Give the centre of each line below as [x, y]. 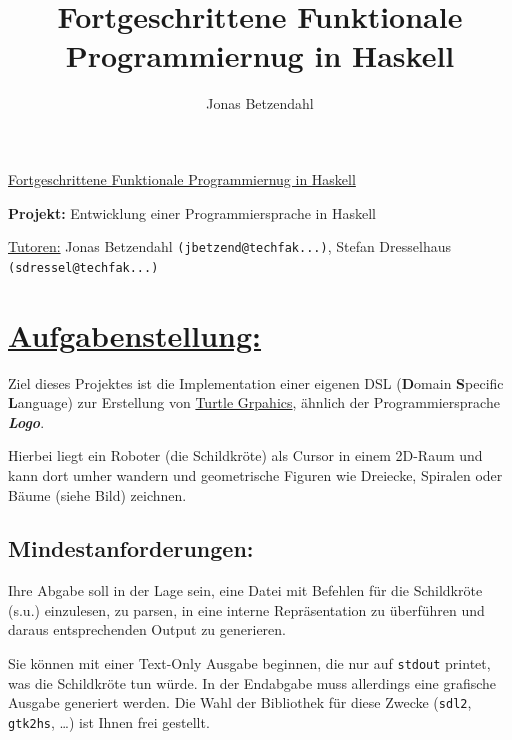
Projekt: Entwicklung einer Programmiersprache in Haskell [192, 212]
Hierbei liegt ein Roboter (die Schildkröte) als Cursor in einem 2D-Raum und [245, 455]
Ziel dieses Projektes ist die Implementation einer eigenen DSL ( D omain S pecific [256, 382]
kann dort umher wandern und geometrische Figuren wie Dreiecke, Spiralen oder [255, 474]
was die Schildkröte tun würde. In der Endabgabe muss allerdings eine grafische [252, 682]
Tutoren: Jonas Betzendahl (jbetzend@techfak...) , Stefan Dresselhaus [229, 246]
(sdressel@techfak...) [83, 267]
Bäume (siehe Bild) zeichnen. [97, 494]
